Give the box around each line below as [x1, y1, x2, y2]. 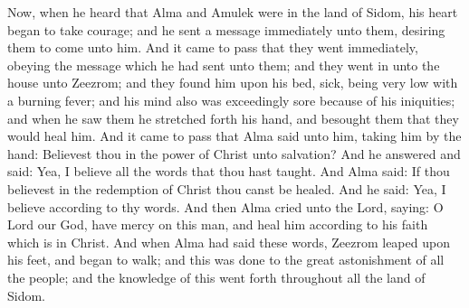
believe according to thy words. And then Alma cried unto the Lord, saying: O [7, 197, 444, 216]
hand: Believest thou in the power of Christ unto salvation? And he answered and [7, 144, 461, 163]
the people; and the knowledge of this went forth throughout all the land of [7, 267, 426, 286]
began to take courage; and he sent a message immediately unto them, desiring [7, 20, 445, 39]
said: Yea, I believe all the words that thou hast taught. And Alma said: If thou [7, 162, 450, 181]
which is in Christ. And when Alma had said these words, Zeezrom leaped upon [7, 232, 450, 251]
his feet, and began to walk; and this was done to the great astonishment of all [7, 250, 445, 269]
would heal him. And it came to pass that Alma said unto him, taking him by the [7, 126, 462, 145]
